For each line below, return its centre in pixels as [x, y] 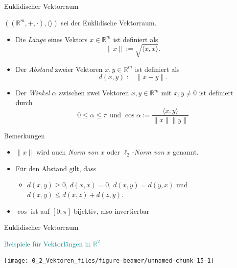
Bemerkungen [24, 135]
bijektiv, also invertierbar [111, 211]
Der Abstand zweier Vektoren [59, 69]
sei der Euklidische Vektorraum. [109, 22]
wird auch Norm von [67, 152]
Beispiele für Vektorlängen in [47, 243]
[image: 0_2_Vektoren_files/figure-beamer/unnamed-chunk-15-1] [109, 261]
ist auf [40, 211]
